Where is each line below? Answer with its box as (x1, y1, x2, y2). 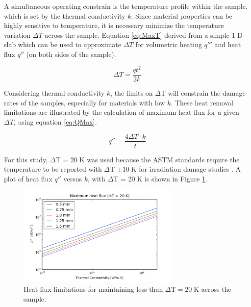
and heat (214, 39, 241, 50)
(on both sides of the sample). (26, 49, 116, 59)
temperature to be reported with (4, 164, 102, 174)
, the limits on (110, 88, 153, 98)
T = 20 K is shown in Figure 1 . (113, 173, 207, 183)
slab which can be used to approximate (4, 39, 121, 50)
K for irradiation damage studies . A (131, 164, 241, 174)
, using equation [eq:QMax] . (13, 116, 97, 127)
